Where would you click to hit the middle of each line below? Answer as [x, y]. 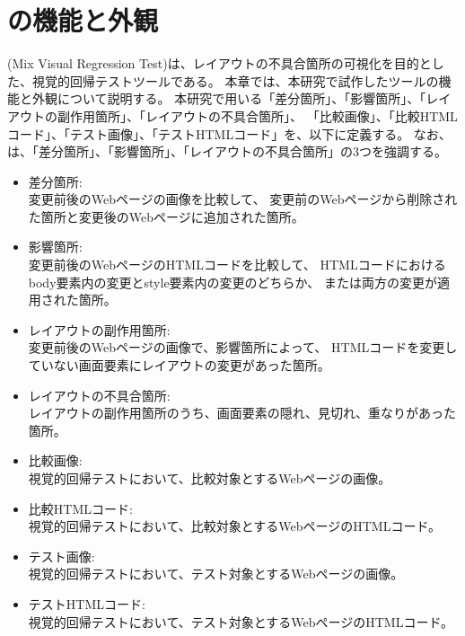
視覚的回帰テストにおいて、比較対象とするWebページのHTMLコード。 [235, 526]
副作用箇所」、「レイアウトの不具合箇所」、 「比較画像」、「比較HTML [257, 115]
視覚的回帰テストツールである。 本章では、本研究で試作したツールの [235, 80]
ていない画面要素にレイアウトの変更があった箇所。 [179, 365]
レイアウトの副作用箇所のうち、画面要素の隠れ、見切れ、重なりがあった [242, 413]
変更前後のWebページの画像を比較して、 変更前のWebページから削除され [243, 199]
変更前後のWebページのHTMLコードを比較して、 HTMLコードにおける [237, 265]
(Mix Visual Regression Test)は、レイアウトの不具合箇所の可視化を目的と [219, 63]
